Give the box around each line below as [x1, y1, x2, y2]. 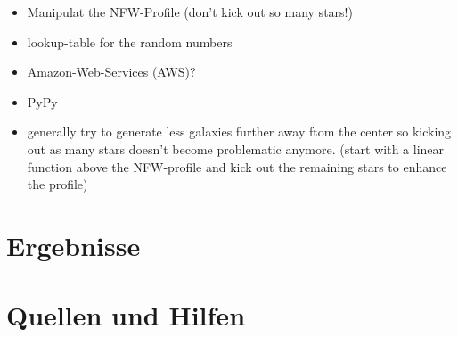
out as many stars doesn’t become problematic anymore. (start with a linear [27, 139, 445, 158]
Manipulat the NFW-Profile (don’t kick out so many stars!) [27, 3, 353, 21]
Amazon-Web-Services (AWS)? [27, 62, 196, 81]
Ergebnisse [6, 226, 141, 263]
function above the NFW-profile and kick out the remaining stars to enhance [27, 157, 447, 176]
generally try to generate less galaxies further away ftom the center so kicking [27, 122, 452, 141]
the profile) [27, 175, 88, 193]
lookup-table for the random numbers [27, 32, 233, 51]
